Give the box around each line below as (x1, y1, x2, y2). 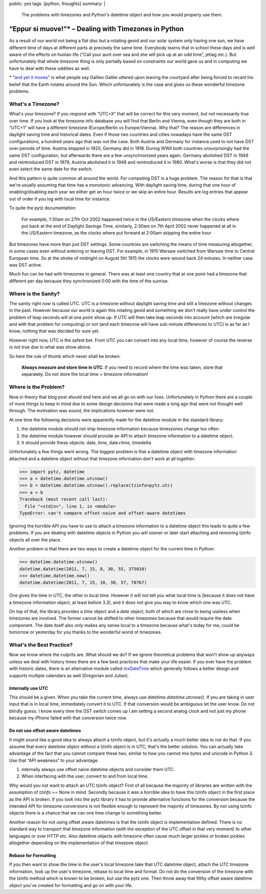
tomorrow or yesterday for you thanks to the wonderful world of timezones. (9, 629, 162, 635)
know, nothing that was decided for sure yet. (9, 328, 100, 334)
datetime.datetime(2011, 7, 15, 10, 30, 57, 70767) (19, 580, 147, 585)
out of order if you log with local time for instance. (9, 195, 111, 202)
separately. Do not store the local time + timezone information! (21, 371, 148, 377)
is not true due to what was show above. (9, 344, 92, 350)
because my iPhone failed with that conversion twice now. (9, 715, 128, 721)
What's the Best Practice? (9, 642, 73, 649)
